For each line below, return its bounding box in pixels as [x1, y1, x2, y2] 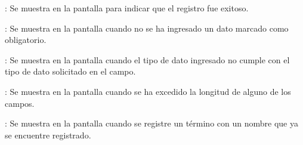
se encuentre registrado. [5, 128, 91, 141]
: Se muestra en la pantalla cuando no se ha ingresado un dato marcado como [5, 21, 289, 34]
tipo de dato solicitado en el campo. [5, 65, 136, 78]
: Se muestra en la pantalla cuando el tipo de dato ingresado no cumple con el [5, 53, 290, 66]
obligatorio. [5, 33, 47, 46]
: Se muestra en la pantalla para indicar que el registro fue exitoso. [5, 2, 249, 14]
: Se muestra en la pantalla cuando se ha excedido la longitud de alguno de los [5, 85, 291, 97]
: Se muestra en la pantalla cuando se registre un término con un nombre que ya [5, 117, 298, 129]
